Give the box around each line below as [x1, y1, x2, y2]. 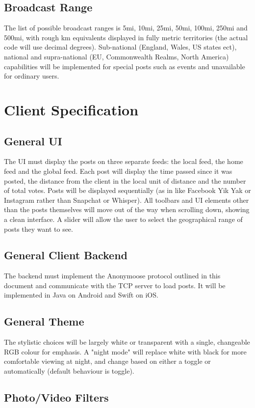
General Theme [4, 314, 84, 329]
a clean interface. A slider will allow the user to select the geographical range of [4, 214, 243, 224]
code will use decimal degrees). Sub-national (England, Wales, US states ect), [4, 42, 237, 52]
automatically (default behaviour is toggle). [4, 366, 134, 376]
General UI [4, 133, 62, 148]
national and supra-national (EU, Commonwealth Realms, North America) [4, 51, 229, 61]
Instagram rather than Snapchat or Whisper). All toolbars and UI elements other [4, 194, 249, 205]
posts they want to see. [4, 223, 73, 234]
